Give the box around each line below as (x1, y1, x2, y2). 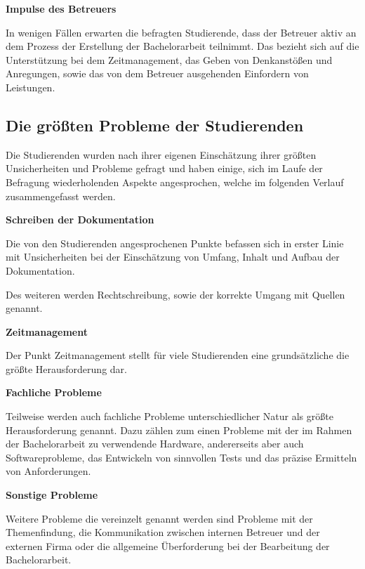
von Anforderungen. (6, 464, 91, 478)
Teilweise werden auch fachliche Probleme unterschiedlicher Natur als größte (6, 409, 333, 424)
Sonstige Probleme (6, 488, 98, 502)
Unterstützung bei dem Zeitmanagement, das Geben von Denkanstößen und (6, 52, 333, 67)
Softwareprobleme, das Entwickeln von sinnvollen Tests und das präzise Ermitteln (6, 450, 357, 464)
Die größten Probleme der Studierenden (6, 114, 304, 136)
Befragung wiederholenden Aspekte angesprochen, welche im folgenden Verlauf (6, 174, 344, 189)
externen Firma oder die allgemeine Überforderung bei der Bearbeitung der (6, 538, 330, 553)
